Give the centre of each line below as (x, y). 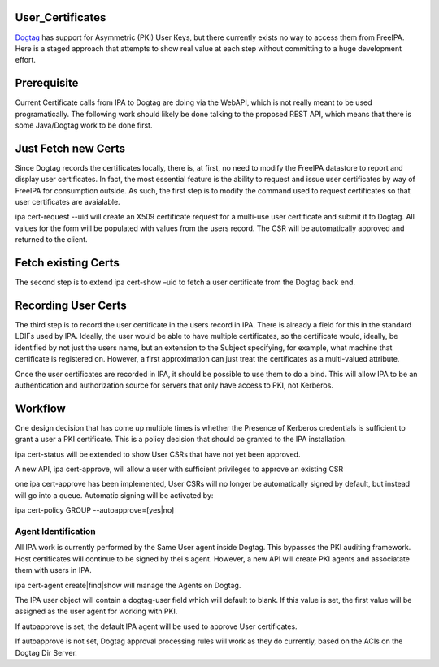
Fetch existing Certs (67, 263)
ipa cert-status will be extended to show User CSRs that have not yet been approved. (158, 454)
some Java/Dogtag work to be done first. (84, 125)
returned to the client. (52, 240)
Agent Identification (56, 531)
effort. (26, 60)
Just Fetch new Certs (70, 148)
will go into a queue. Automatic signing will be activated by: (114, 495)
